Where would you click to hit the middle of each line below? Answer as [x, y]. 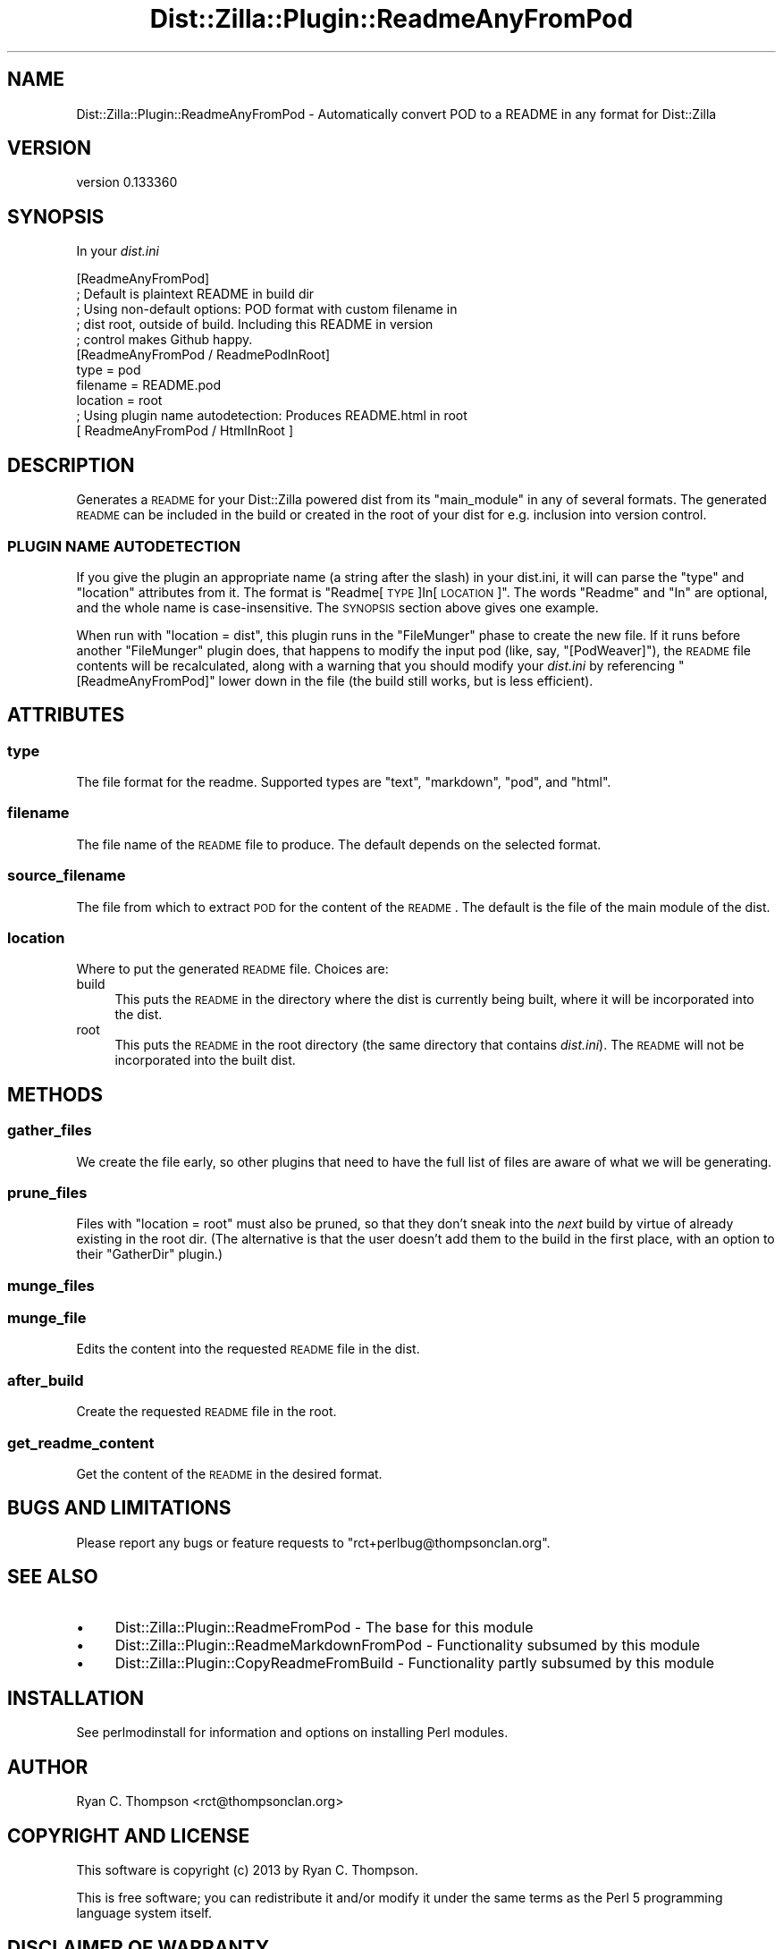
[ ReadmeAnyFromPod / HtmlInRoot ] [185, 431]
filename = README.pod [149, 385]
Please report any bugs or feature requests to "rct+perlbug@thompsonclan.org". [313, 1542]
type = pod [109, 370]
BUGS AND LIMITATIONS [119, 1508]
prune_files [47, 1192]
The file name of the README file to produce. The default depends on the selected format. [339, 844]
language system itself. [144, 1913]
